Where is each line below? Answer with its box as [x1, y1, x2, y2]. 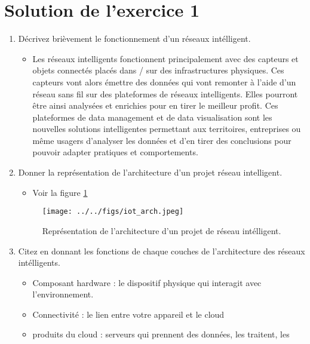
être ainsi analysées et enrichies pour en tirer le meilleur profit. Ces [32, 99, 278, 112]
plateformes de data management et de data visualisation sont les [32, 110, 272, 123]
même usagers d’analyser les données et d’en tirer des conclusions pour [32, 134, 291, 146]
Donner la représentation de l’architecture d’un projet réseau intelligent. [18, 166, 283, 179]
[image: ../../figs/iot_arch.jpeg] [42, 207, 184, 216]
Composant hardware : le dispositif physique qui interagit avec [32, 276, 262, 288]
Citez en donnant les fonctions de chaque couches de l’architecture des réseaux [18, 244, 305, 257]
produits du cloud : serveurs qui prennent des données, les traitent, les [32, 328, 290, 340]
